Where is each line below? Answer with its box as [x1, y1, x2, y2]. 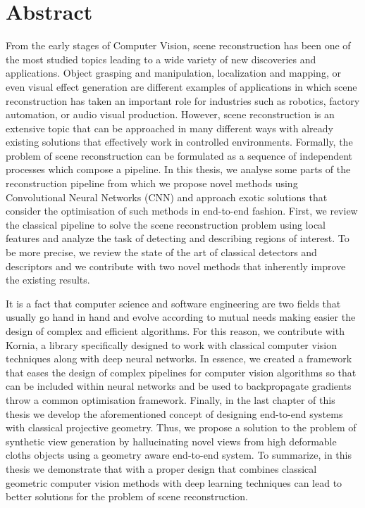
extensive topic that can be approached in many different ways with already [6, 120, 333, 135]
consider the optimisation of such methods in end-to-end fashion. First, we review [6, 203, 358, 218]
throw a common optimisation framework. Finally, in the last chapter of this [6, 392, 335, 407]
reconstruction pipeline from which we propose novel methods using [6, 176, 298, 191]
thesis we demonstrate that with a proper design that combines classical [6, 461, 317, 476]
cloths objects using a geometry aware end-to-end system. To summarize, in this [6, 447, 352, 462]
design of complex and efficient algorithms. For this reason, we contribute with [6, 324, 345, 338]
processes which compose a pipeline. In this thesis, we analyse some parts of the [6, 162, 351, 177]
